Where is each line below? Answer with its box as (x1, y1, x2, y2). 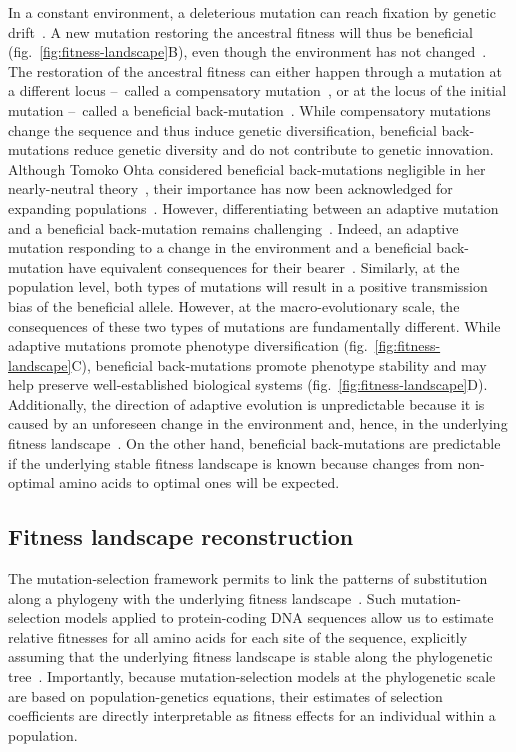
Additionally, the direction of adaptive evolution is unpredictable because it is (8, 393, 485, 414)
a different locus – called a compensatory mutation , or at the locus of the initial (8, 80, 507, 101)
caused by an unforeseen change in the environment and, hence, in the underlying (8, 413, 508, 434)
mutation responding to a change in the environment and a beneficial (8, 237, 432, 258)
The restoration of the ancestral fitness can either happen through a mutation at (8, 60, 503, 81)
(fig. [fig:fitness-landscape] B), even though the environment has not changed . (8, 41, 487, 62)
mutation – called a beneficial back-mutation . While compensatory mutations (8, 99, 491, 120)
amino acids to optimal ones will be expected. (59, 472, 340, 493)
